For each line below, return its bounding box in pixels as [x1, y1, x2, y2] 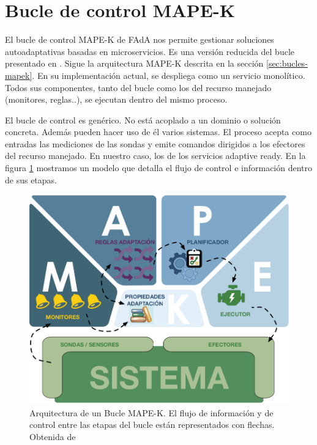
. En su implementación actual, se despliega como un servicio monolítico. [32, 68, 305, 81]
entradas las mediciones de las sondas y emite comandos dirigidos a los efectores [5, 137, 305, 150]
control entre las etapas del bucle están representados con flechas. [29, 418, 275, 431]
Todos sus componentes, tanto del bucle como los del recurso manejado [5, 81, 272, 94]
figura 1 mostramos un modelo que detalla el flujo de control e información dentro [5, 161, 313, 174]
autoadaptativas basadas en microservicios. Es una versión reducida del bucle [5, 45, 295, 57]
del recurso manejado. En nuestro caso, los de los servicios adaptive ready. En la [5, 149, 306, 162]
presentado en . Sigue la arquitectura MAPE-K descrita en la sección [5, 57, 264, 70]
